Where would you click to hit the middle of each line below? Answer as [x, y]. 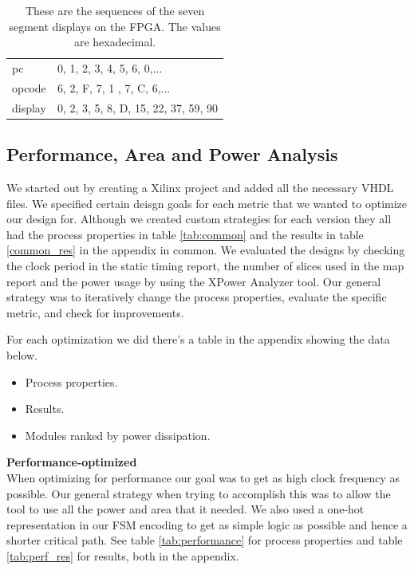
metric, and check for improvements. [95, 312]
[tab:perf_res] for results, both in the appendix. [123, 555]
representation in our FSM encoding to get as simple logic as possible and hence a [207, 524]
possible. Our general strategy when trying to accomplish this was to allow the [199, 493]
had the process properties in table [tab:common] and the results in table [185, 234]
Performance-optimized [72, 462]
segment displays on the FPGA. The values [115, 26]
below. [22, 354]
